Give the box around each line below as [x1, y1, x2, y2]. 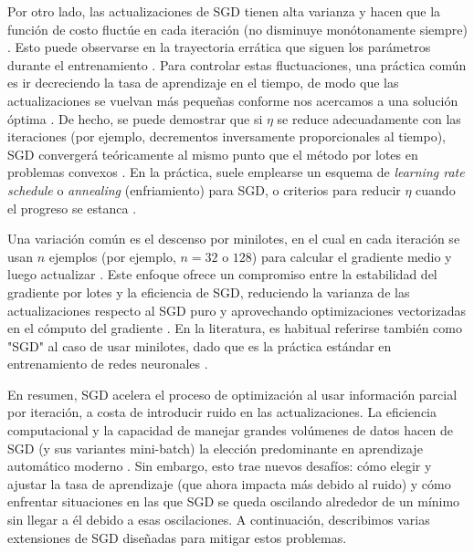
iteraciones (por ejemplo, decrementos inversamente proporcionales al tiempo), [7, 127, 447, 146]
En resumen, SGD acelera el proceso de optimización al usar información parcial [7, 384, 458, 403]
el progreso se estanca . [7, 198, 137, 217]
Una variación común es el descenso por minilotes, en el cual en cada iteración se [7, 229, 460, 248]
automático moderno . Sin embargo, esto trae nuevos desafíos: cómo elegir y [7, 456, 432, 475]
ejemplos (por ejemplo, [48, 246, 176, 266]
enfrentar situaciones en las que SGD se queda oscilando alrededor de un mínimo [7, 492, 460, 511]
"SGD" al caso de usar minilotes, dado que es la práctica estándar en [7, 336, 392, 355]
